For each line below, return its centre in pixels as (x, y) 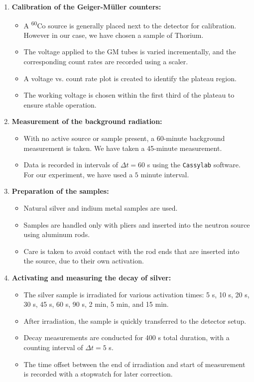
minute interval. (165, 174)
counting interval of (53, 347)
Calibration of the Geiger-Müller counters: (86, 6)
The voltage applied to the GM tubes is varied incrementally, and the (130, 52)
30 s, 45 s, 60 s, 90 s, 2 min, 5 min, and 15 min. (96, 304)
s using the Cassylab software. (194, 165)
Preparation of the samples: (60, 191)
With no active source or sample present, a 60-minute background (124, 138)
